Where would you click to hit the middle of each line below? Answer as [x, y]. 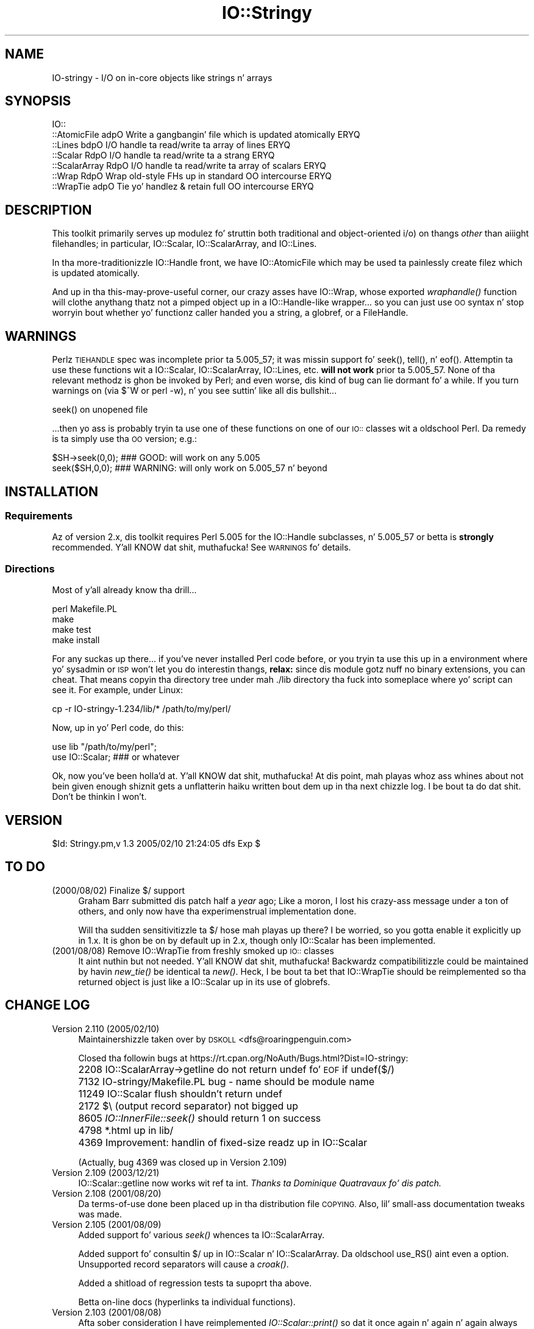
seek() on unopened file [100, 410]
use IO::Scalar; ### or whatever [116, 757]
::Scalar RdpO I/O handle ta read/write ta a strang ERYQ [163, 155]
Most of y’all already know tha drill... [124, 590]
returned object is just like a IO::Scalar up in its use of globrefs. [204, 982]
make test [72, 630]
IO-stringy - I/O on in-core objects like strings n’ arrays [162, 77]
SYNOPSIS [38, 101]
